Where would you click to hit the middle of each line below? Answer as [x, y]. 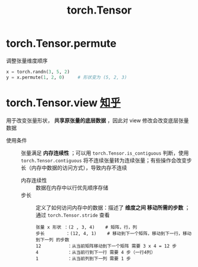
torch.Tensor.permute [61, 43]
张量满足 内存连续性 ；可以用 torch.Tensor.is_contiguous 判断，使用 [105, 153]
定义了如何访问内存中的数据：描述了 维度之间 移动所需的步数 [110, 207]
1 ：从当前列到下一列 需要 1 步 [83, 258]
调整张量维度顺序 [27, 60]
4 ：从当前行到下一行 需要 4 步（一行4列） [95, 252]
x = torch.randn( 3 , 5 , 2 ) [38, 71]
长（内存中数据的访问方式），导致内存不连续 [74, 167]
